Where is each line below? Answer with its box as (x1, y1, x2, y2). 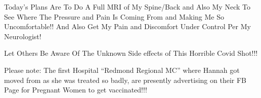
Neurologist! (4, 31, 41, 41)
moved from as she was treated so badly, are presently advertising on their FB (4, 74, 246, 85)
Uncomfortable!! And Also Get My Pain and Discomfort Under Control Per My (4, 21, 251, 32)
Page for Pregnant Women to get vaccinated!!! (4, 84, 147, 95)
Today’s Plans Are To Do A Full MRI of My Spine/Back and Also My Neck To (4, 2, 250, 12)
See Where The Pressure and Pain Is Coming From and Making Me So (4, 11, 224, 22)
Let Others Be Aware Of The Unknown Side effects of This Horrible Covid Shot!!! (4, 48, 258, 58)
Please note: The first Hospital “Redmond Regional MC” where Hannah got (4, 64, 240, 75)
